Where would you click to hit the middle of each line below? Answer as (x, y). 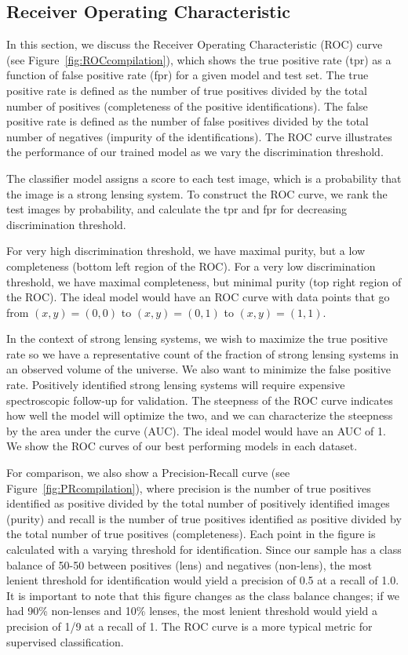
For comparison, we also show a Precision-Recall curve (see (148, 473)
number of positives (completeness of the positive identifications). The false (187, 106)
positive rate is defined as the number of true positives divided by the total (187, 90)
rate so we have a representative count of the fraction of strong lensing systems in (203, 353)
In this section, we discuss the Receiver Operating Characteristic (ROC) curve (195, 44)
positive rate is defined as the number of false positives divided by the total (188, 121)
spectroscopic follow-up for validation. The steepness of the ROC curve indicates (200, 400)
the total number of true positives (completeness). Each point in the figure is (191, 534)
